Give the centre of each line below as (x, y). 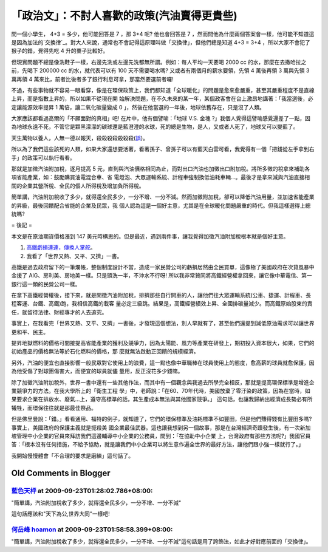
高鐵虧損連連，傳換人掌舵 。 (61, 247)
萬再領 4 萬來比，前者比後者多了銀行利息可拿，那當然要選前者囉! (92, 79)
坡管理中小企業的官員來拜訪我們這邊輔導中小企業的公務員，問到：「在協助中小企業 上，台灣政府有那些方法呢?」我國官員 (161, 436)
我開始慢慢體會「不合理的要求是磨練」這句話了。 (72, 455)
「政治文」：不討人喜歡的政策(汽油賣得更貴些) (125, 16)
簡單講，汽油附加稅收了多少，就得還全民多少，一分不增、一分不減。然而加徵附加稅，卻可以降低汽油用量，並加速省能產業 (163, 197)
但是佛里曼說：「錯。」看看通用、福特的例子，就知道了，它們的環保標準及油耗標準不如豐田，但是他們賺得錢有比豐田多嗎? (162, 419)
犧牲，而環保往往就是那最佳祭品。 (54, 407)
